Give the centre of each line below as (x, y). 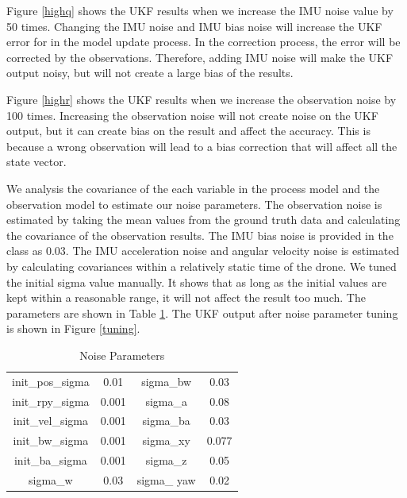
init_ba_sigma (50, 460)
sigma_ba (166, 421)
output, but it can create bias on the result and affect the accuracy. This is (188, 131)
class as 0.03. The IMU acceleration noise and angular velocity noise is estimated (203, 251)
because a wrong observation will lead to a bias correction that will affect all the (202, 146)
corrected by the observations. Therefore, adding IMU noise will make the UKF (200, 57)
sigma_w (51, 479)
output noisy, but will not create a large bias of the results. (150, 73)
